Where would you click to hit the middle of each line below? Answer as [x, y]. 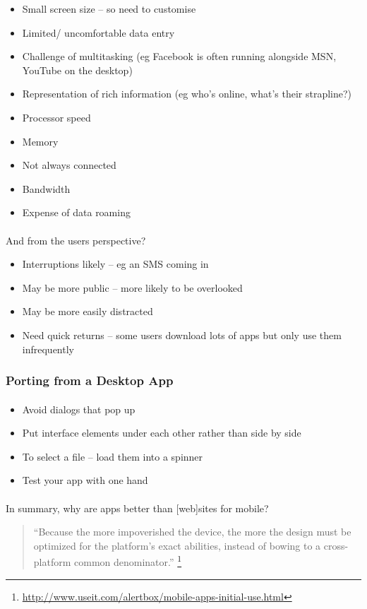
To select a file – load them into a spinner [113, 456]
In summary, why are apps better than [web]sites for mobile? [137, 508]
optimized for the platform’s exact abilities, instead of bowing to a [177, 545]
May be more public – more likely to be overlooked [132, 287]
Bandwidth [46, 188]
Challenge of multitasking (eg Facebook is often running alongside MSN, [179, 56]
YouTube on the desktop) [77, 70]
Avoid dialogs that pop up [79, 409]
